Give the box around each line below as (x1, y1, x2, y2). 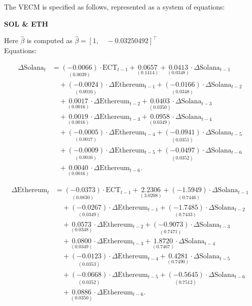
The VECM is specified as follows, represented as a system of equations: (4, 2, 225, 12)
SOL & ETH (4, 18, 48, 29)
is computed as (26, 35, 72, 46)
